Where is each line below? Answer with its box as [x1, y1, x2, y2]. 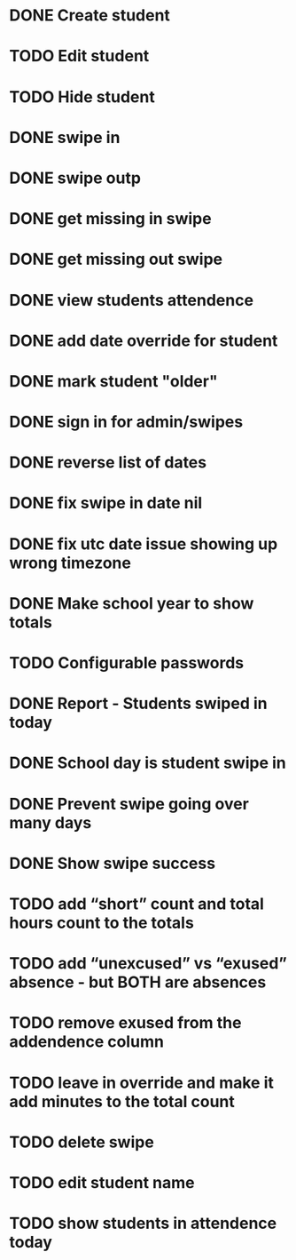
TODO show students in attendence [9, 1214, 277, 1233]
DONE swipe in [9, 127, 121, 148]
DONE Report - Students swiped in [9, 694, 268, 714]
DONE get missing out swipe [9, 250, 223, 269]
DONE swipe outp [9, 168, 142, 187]
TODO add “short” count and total [9, 894, 264, 913]
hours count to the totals [9, 913, 195, 933]
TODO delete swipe [9, 1132, 155, 1152]
